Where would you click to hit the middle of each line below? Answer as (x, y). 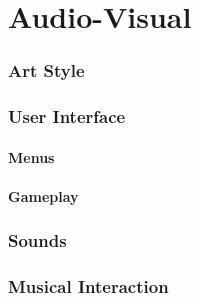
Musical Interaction (88, 286)
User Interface (67, 116)
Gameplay (43, 195)
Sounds (37, 240)
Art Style (46, 70)
